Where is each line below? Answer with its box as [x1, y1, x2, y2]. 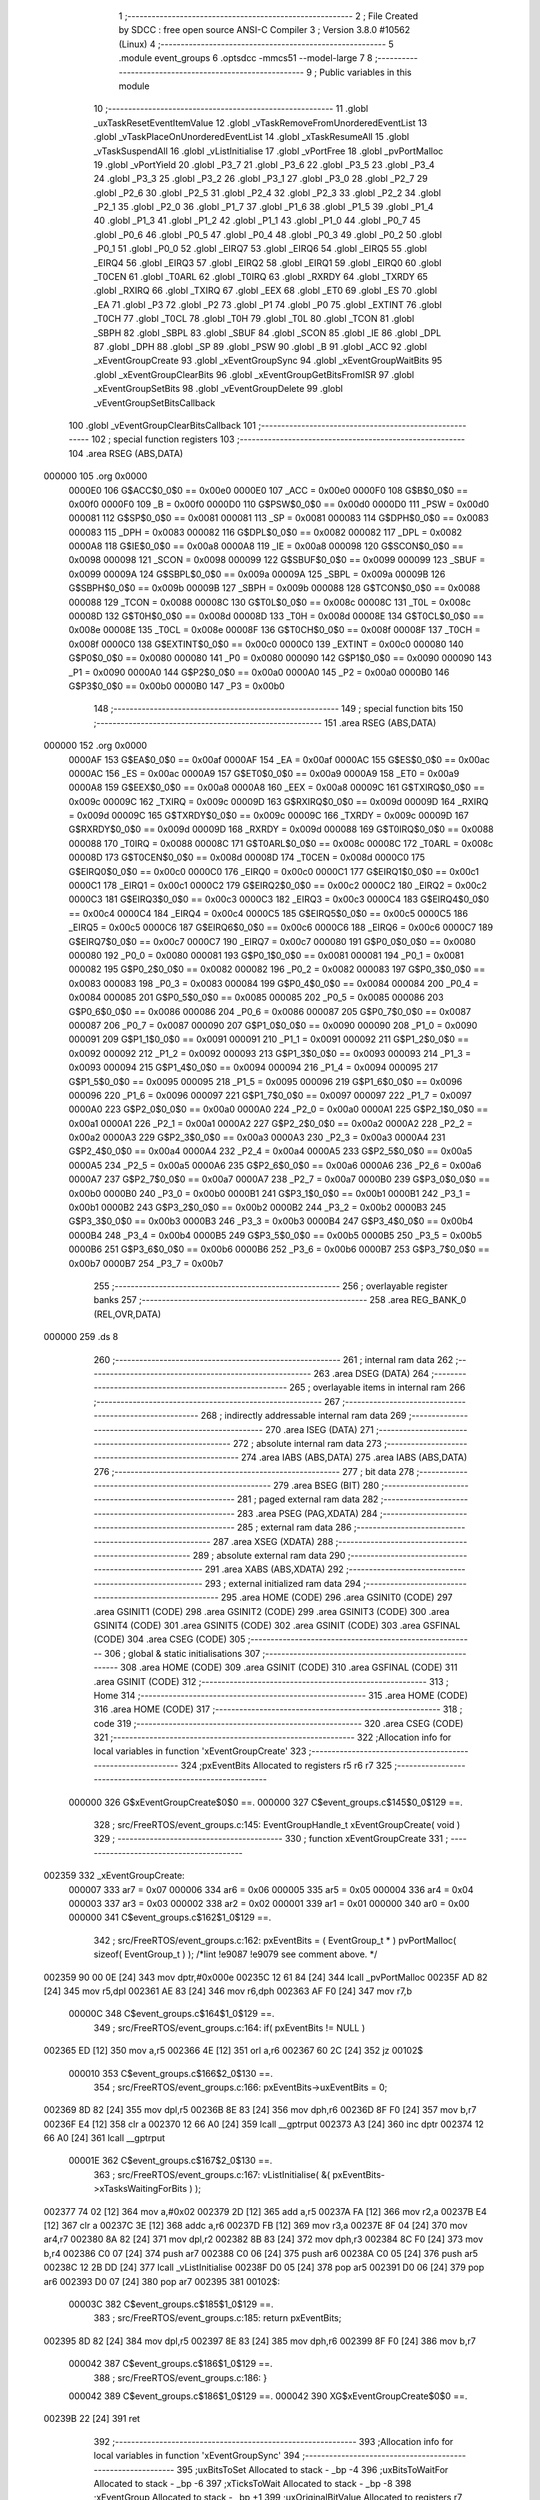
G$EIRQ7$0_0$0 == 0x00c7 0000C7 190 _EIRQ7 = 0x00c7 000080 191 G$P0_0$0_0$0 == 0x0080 [68, 935, 477, 947]
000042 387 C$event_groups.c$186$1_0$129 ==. [68, 2358, 274, 2370]
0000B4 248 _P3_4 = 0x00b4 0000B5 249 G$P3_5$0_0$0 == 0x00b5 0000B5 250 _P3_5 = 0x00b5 [68, 1229, 483, 1241]
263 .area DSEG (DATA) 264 [313, 1367, 430, 1379]
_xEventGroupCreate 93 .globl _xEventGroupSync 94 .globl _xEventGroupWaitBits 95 [93, 355, 443, 367]
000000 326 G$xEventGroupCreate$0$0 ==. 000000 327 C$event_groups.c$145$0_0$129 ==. [68, 1796, 464, 1808]
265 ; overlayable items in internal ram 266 [289, 1381, 466, 1394]
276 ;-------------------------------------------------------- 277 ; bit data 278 [93, 1465, 415, 1477]
